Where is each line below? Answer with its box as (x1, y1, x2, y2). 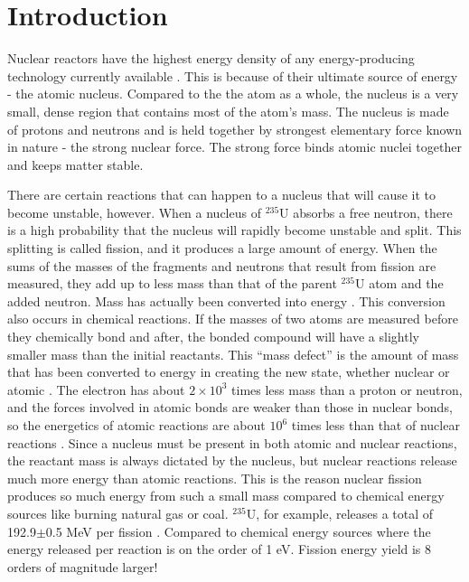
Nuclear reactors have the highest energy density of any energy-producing (7, 49, 415, 68)
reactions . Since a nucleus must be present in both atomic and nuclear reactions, (7, 433, 457, 452)
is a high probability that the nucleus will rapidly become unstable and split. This (7, 221, 462, 239)
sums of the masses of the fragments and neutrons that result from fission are (7, 256, 436, 275)
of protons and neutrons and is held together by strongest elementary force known (7, 119, 463, 138)
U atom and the (355, 274, 444, 293)
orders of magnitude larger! (7, 557, 158, 576)
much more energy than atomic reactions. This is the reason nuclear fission (7, 468, 422, 487)
